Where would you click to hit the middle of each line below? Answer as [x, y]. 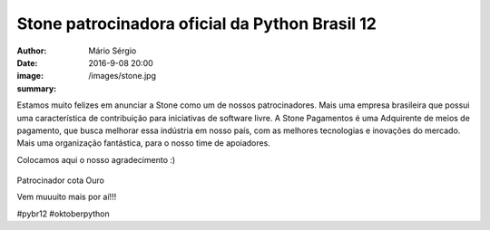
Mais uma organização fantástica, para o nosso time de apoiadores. [144, 143]
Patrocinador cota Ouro [60, 180]
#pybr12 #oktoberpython [64, 214]
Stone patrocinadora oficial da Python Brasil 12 [196, 24]
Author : [32, 51]
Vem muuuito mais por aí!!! [67, 197]
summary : [37, 88]
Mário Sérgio [113, 51]
